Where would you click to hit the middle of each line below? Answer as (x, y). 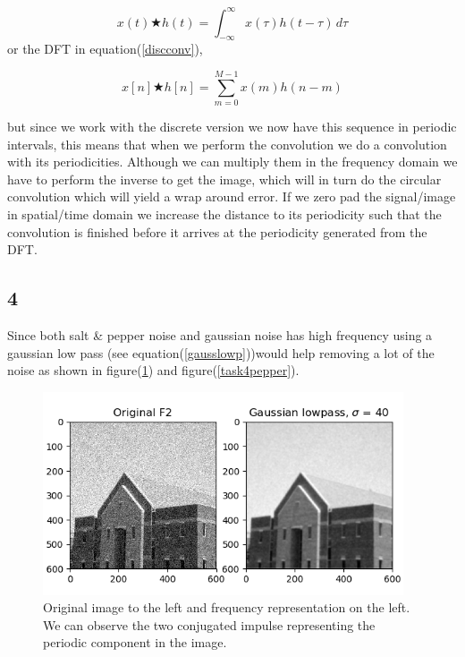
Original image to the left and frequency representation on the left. (227, 607)
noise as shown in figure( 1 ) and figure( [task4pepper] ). (153, 370)
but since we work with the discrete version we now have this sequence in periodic (232, 127)
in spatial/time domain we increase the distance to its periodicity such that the (224, 213)
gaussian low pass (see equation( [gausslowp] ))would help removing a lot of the (221, 352)
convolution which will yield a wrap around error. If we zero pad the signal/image (232, 196)
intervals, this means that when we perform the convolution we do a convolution (227, 144)
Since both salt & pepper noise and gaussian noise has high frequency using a (220, 334)
